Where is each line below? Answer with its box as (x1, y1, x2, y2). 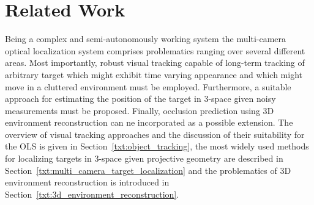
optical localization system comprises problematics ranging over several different (5, 44, 305, 57)
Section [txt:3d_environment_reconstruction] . (5, 187, 179, 200)
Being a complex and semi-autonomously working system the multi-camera (5, 32, 286, 45)
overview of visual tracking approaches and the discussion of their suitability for (5, 128, 305, 140)
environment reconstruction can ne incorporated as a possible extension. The (5, 116, 293, 129)
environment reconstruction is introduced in (5, 176, 170, 189)
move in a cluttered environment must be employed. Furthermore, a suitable (5, 80, 291, 93)
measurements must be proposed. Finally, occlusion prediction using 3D (5, 104, 274, 117)
